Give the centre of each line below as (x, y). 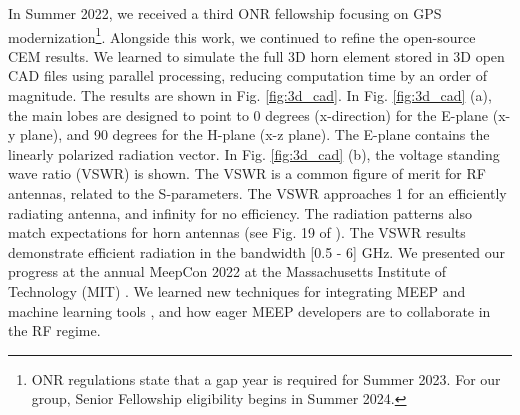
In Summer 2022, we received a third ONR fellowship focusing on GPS (225, 13)
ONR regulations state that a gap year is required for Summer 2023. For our (266, 378)
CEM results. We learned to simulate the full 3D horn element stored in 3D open (256, 55)
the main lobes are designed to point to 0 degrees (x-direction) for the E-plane (248, 114)
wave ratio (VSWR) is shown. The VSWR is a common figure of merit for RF (247, 173)
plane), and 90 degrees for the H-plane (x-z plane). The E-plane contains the (255, 134)
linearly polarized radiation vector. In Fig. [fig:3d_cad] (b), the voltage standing (254, 153)
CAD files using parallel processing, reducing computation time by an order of (248, 75)
